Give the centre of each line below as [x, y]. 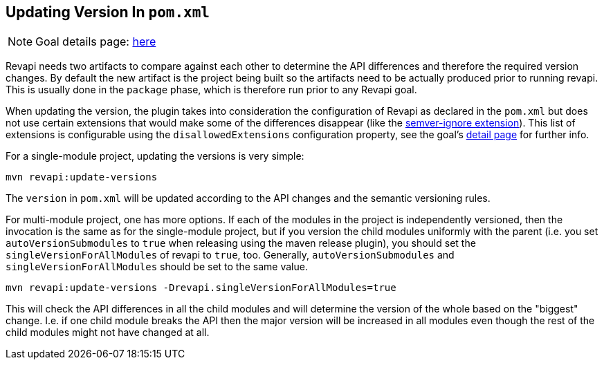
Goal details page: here [96, 42]
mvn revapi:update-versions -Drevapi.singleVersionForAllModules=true [201, 288]
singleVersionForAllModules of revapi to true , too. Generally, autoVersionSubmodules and [230, 255]
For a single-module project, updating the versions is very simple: [155, 156]
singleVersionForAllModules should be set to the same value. [157, 267]
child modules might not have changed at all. [108, 333]
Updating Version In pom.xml [108, 12]
